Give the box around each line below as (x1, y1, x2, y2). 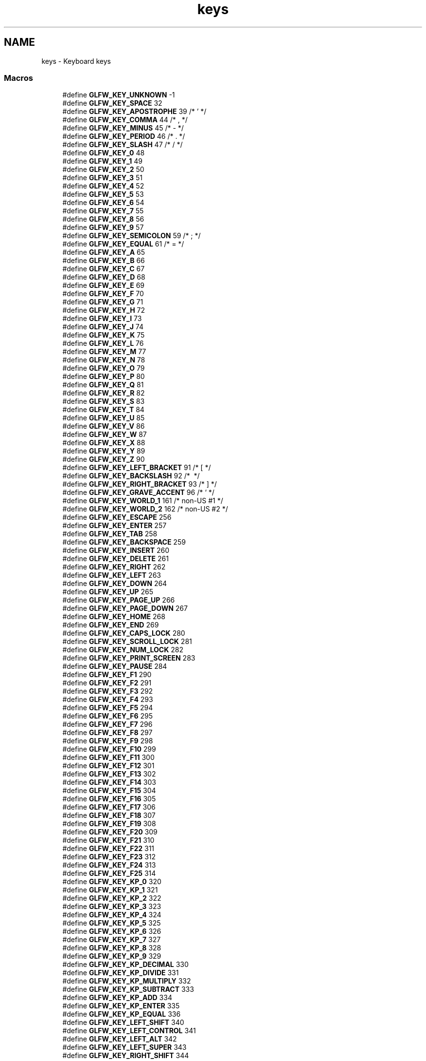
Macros (4, 73, 33, 83)
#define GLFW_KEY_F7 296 (62, 720, 153, 729)
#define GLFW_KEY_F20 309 (62, 828, 158, 836)
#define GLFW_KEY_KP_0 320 (62, 877, 161, 886)
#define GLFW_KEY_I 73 (62, 314, 142, 323)
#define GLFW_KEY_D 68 (62, 273, 145, 282)
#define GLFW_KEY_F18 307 (62, 811, 156, 820)
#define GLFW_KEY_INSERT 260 (62, 546, 169, 555)
